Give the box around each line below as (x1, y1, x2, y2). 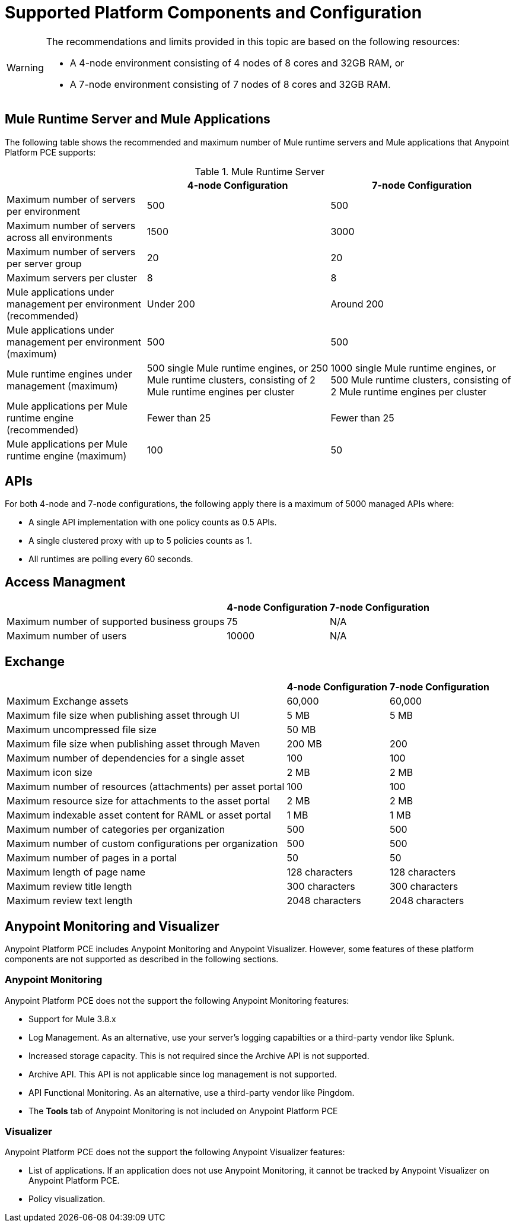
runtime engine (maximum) (7, 449, 127, 462)
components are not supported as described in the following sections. (5, 953, 279, 964)
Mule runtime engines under (7, 367, 132, 380)
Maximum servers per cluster (7, 271, 138, 284)
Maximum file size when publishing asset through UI (7, 709, 240, 722)
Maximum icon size (7, 766, 93, 779)
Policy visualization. (28, 1194, 106, 1204)
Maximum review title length (7, 880, 132, 893)
